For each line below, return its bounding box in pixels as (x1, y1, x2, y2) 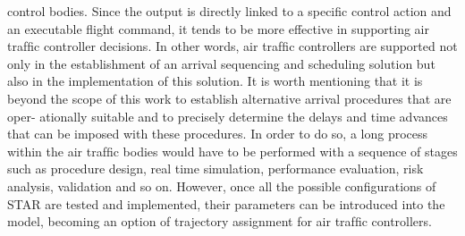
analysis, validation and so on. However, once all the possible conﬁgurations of (7, 176, 436, 195)
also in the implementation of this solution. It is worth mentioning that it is (7, 72, 423, 90)
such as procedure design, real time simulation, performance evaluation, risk (7, 159, 424, 178)
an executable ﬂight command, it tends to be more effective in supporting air (7, 19, 429, 38)
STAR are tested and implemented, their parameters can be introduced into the (7, 194, 445, 213)
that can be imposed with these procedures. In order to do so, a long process (7, 124, 428, 143)
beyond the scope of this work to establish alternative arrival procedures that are (7, 88, 452, 107)
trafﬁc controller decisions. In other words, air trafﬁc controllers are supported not (7, 37, 458, 55)
